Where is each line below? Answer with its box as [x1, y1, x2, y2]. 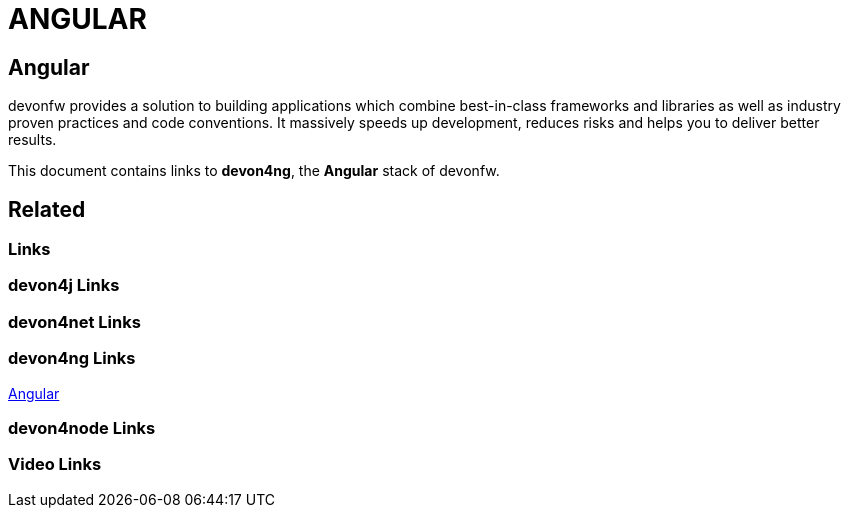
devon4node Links [8, 417, 156, 438]
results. [8, 131, 57, 149]
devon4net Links [8, 311, 141, 332]
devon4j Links [8, 275, 120, 296]
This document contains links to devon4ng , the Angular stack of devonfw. [8, 162, 500, 180]
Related [8, 196, 86, 222]
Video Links [8, 454, 102, 475]
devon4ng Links [8, 348, 136, 369]
